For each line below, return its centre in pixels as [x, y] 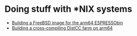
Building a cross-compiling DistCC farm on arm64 [62, 28]
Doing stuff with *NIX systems [68, 9]
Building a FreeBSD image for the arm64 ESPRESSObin [67, 23]
